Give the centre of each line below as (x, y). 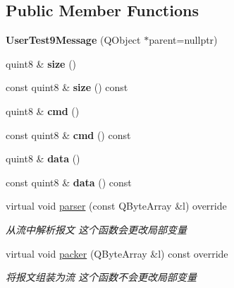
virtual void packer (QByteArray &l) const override (117, 253)
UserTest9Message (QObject (73, 40)
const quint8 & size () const (67, 87)
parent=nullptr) (183, 40)
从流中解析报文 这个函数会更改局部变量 (97, 229)
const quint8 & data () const (69, 182)
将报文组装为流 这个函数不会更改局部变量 (101, 277)
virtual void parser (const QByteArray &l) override (116, 206)
